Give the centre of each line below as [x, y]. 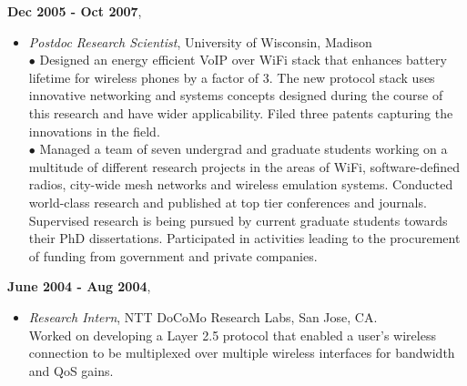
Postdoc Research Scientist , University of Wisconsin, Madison [200, 41]
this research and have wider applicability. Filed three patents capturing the [241, 112]
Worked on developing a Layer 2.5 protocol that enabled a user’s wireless [232, 335]
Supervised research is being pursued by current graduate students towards [238, 220]
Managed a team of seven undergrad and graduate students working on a [244, 149]
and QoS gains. [71, 370]
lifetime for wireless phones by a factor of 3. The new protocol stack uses [232, 77]
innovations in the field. [94, 131]
